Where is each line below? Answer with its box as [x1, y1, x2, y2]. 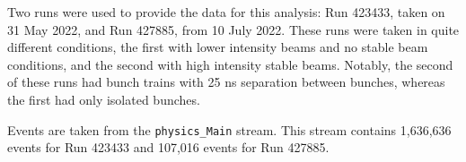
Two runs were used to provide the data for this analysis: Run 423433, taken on [7, 3, 445, 21]
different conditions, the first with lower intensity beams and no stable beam [7, 38, 428, 56]
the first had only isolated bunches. [7, 90, 200, 108]
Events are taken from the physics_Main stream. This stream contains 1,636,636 [7, 120, 452, 139]
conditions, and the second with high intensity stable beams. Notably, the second [7, 55, 453, 73]
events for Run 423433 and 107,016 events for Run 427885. [7, 138, 330, 157]
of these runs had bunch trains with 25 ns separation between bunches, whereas [7, 72, 445, 91]
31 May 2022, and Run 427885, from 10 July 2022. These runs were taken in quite [7, 20, 460, 38]
